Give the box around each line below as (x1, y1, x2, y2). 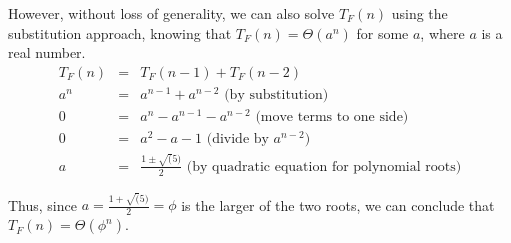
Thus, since (8, 194, 77, 215)
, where (420, 22, 465, 43)
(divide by (206, 132, 269, 147)
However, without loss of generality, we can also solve (8, 3, 335, 23)
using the (391, 3, 448, 23)
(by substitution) (224, 87, 329, 102)
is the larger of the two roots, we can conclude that (181, 194, 495, 215)
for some (356, 22, 409, 43)
